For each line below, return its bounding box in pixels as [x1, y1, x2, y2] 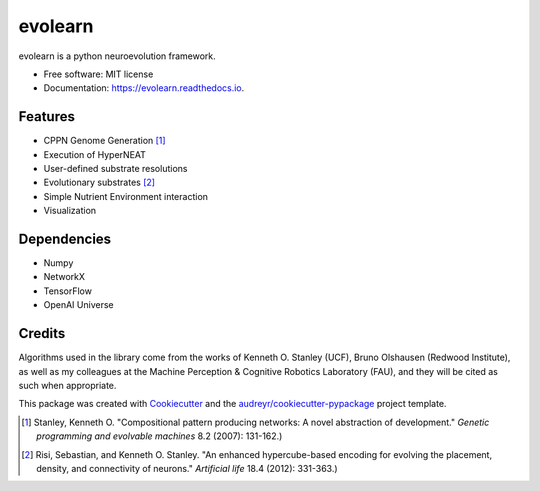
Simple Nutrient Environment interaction [43, 190, 209, 202]
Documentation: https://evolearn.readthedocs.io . [43, 82, 245, 94]
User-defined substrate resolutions [43, 163, 188, 175]
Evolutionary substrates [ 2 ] [43, 176, 155, 189]
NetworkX [43, 271, 85, 283]
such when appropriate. [18, 379, 117, 391]
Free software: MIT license [43, 68, 154, 80]
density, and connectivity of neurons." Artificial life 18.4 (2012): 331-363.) [36, 462, 339, 474]
